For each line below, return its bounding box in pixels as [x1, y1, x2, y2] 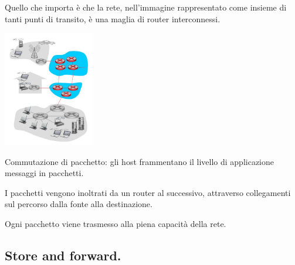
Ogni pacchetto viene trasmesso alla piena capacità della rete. [5, 217, 226, 229]
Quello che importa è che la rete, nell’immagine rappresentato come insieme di [5, 1, 287, 13]
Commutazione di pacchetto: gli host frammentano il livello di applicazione [5, 155, 274, 167]
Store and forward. [5, 246, 121, 264]
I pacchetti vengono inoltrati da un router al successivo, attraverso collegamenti [5, 186, 291, 198]
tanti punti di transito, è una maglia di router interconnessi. [5, 12, 221, 25]
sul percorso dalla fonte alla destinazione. [5, 198, 152, 210]
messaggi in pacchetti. [5, 167, 84, 179]
